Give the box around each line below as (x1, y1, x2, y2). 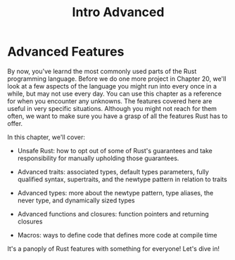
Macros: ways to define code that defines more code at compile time (17, 230, 217, 239)
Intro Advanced (72, 4, 165, 20)
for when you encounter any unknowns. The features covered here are (7, 96, 212, 105)
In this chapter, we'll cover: (7, 133, 86, 141)
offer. (7, 119, 23, 127)
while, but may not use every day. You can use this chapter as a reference (7, 89, 222, 98)
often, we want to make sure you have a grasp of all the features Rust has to (7, 112, 228, 120)
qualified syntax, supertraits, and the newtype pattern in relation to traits (17, 175, 227, 183)
